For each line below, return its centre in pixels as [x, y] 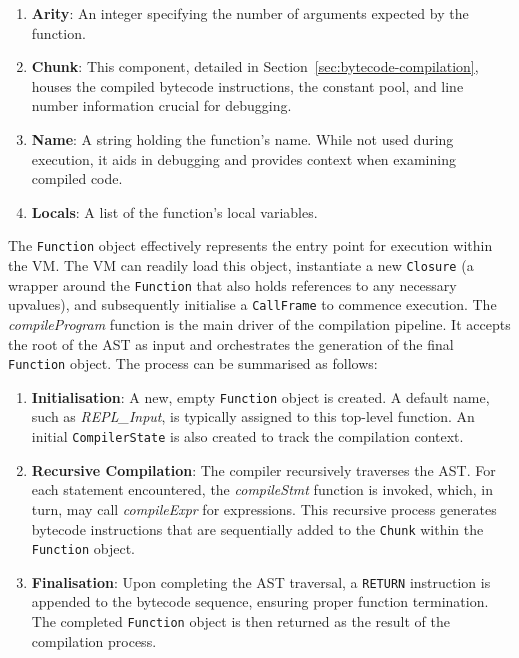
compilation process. [94, 640]
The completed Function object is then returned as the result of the [240, 621]
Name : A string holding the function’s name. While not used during [242, 138]
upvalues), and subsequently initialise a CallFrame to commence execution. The [252, 304]
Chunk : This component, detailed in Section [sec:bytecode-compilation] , [255, 66]
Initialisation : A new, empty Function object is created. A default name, [260, 396]
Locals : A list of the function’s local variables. [174, 211]
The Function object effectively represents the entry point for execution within [250, 245]
